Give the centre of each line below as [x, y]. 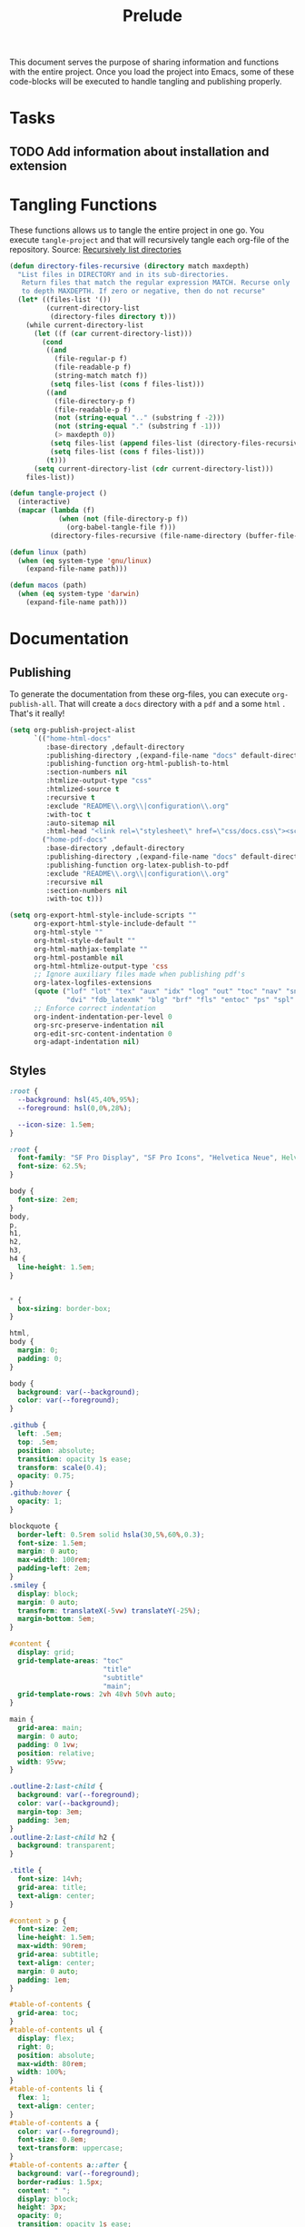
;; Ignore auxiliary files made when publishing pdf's [139, 974]
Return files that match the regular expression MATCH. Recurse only [156, 283]
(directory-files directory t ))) [113, 316]
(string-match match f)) [101, 376]
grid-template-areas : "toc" [71, 1660]
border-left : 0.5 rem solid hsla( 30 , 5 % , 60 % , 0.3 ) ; [111, 1535]
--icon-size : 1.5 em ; [56, 1124]
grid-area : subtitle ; [59, 1954]
